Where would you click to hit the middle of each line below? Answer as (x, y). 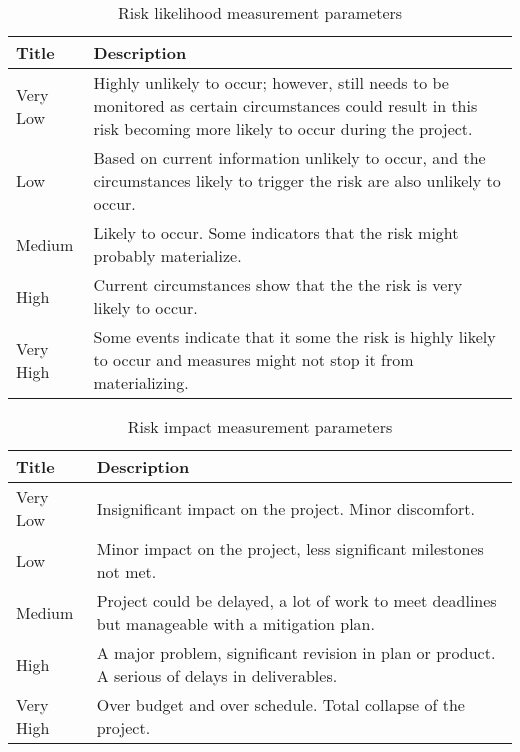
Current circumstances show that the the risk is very (278, 284)
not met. (126, 571)
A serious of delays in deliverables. (217, 675)
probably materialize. (167, 255)
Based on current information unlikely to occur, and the (289, 157)
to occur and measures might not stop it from (253, 359)
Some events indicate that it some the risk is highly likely (294, 336)
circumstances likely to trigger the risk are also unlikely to (297, 180)
